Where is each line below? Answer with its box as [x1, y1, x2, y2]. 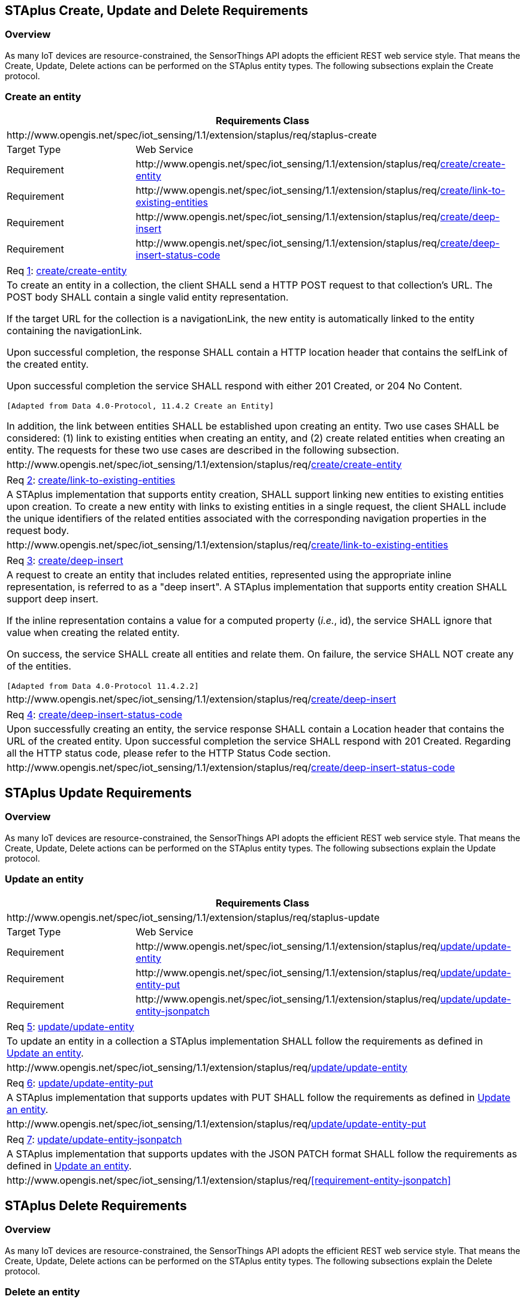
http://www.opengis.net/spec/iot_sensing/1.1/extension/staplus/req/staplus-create [7, 128, 377, 141]
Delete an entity [5, 1286, 80, 1298]
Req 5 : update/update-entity [7, 1020, 134, 1033]
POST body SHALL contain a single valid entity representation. [7, 290, 289, 303]
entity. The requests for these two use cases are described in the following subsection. [7, 443, 399, 456]
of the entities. [7, 659, 71, 672]
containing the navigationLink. [7, 324, 142, 337]
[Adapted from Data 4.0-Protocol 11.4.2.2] [7, 681, 199, 691]
